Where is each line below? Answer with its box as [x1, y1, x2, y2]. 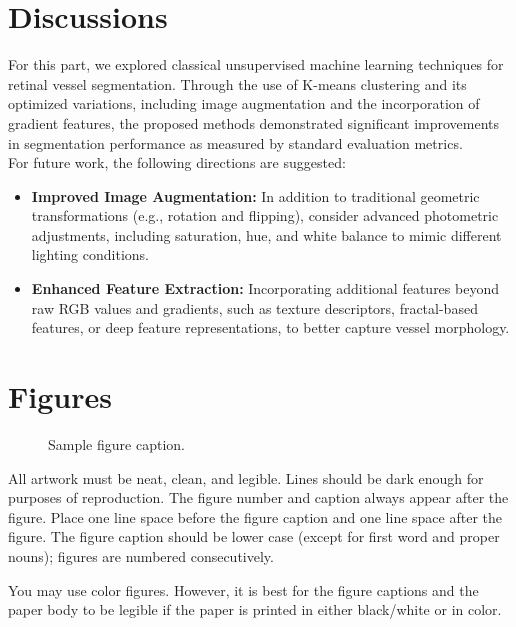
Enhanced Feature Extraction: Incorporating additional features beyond [31, 278, 499, 299]
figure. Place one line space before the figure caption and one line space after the [8, 506, 502, 527]
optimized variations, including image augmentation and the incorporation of [8, 93, 480, 114]
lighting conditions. [31, 244, 149, 265]
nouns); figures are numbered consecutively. [8, 545, 274, 566]
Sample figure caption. [48, 433, 185, 454]
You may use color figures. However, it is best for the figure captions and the [8, 579, 479, 600]
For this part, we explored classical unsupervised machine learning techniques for [8, 54, 504, 75]
